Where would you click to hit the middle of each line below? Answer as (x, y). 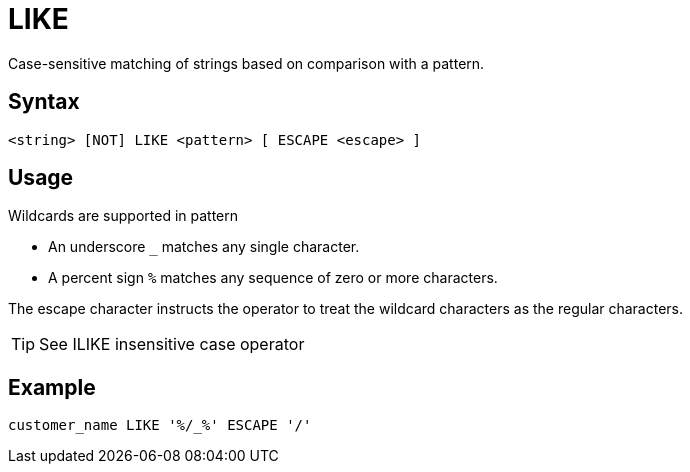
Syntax (44, 102)
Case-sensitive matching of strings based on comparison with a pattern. (246, 63)
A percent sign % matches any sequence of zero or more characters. (273, 278)
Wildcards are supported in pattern (123, 216)
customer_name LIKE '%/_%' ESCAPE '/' (160, 425)
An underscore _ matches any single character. (204, 247)
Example (52, 387)
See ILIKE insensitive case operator (172, 344)
